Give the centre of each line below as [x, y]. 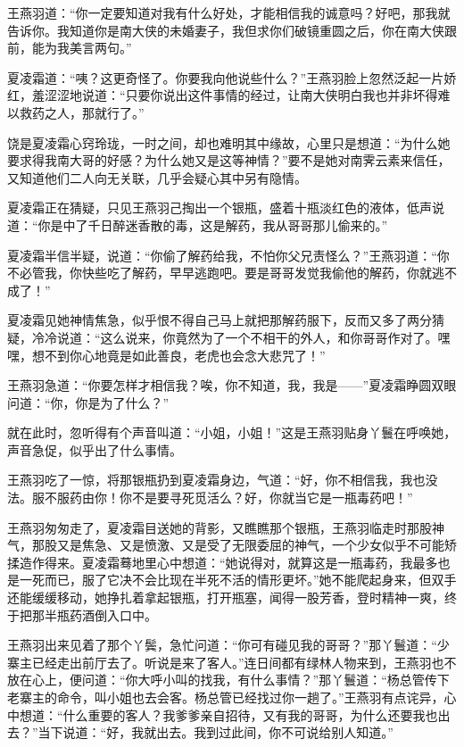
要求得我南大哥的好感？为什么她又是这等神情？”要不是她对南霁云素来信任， [229, 160]
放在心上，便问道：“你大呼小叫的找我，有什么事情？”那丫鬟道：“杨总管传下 [228, 680]
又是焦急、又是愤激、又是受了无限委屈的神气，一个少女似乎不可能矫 [257, 545]
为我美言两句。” [88, 48]
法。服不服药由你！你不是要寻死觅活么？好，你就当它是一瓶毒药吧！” [210, 498]
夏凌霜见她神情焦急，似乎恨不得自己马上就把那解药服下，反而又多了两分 [220, 320]
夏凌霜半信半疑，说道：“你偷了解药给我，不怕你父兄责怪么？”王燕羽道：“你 [228, 255]
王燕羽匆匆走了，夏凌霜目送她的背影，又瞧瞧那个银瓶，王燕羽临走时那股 [220, 527]
